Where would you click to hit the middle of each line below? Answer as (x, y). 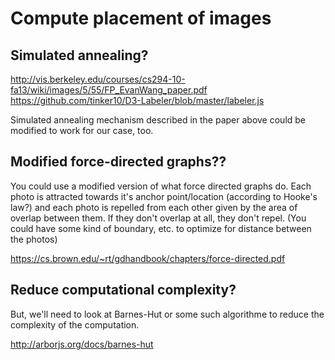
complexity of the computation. (75, 324)
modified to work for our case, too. (82, 130)
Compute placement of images (141, 18)
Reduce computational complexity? (123, 290)
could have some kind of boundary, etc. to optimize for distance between (161, 228)
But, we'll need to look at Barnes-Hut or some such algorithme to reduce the (167, 314)
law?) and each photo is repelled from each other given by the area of (154, 207)
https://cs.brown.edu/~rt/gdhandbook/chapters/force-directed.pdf (148, 258)
